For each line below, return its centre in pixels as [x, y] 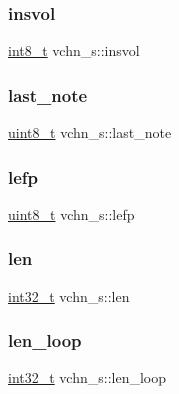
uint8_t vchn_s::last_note [90, 132]
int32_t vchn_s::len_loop [87, 377]
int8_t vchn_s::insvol [74, 50]
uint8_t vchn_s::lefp [71, 213]
